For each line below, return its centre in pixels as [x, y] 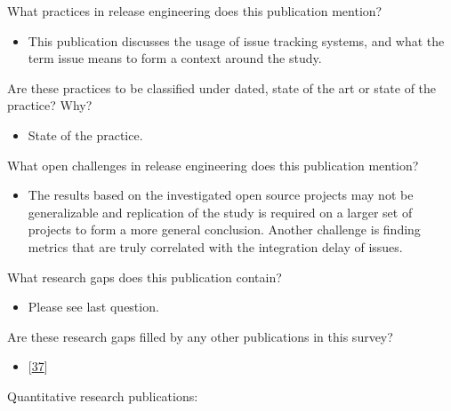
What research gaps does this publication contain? [145, 277]
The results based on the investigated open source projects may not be [221, 195]
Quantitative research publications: [103, 395]
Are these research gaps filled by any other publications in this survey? [200, 336]
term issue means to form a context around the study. [175, 58]
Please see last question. [93, 307]
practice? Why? [50, 105]
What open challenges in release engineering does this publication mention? [213, 165]
